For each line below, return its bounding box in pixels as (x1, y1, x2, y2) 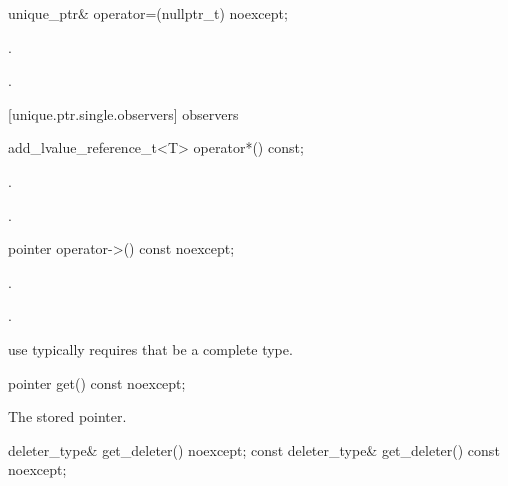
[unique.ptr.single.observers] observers (8, 103, 239, 124)
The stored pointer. (8, 406, 127, 427)
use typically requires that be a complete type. (8, 338, 293, 359)
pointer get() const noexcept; (8, 372, 186, 393)
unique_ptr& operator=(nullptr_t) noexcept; (8, 3, 288, 23)
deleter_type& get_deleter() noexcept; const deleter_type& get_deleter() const (8, 439, 500, 460)
